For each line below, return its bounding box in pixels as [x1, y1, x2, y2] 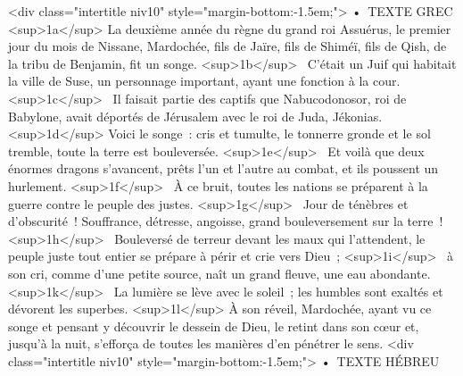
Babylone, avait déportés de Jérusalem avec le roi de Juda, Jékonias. [8, 106, 383, 125]
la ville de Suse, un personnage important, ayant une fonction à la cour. [8, 71, 401, 90]
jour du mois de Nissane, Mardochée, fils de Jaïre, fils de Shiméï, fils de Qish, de [8, 37, 447, 55]
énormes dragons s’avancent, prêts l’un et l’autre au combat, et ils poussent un [8, 159, 439, 178]
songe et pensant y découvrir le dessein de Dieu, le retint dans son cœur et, [8, 316, 419, 335]
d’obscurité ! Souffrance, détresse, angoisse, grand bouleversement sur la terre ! [8, 212, 443, 230]
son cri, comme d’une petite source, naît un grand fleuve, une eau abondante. [8, 263, 431, 282]
